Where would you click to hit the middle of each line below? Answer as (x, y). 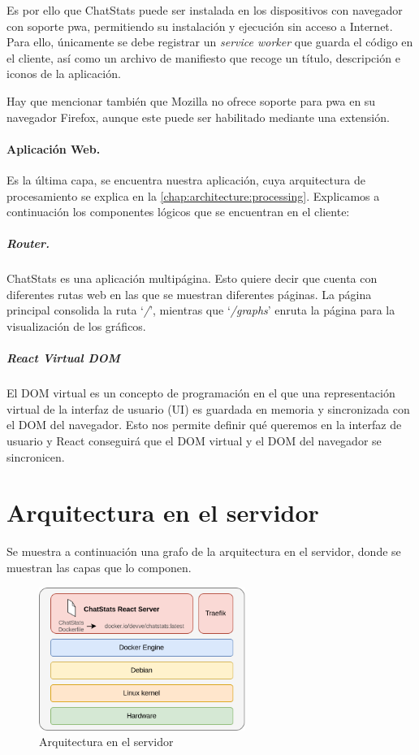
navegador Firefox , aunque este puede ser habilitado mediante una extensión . (198, 117)
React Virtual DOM (63, 358)
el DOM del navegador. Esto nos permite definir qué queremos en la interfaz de (204, 425)
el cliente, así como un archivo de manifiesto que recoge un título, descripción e (203, 57)
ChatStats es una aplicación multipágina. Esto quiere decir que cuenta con (192, 278)
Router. (28, 243)
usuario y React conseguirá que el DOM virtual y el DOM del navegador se (194, 441)
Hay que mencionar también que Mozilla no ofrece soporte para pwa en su (191, 100)
